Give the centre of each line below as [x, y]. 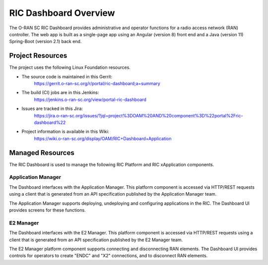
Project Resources [38, 56]
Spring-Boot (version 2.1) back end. [45, 42]
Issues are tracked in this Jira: [52, 108]
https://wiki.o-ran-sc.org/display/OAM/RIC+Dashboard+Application [103, 138]
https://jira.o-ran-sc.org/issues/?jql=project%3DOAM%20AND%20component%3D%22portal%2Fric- [138, 115]
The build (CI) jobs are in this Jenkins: [60, 93]
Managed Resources [42, 153]
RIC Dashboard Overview [62, 13]
